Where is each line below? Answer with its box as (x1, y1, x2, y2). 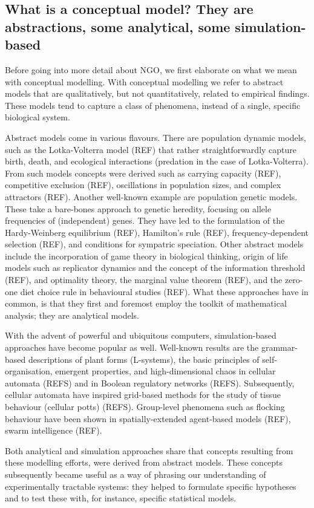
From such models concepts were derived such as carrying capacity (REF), (5, 166, 281, 179)
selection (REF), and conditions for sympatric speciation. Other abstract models (5, 238, 304, 250)
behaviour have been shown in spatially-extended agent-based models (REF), (5, 412, 291, 425)
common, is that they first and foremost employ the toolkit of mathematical (5, 297, 287, 310)
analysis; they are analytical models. (5, 308, 139, 321)
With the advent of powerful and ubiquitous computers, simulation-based (5, 329, 276, 342)
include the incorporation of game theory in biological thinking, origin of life (5, 249, 288, 262)
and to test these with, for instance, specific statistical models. (5, 492, 237, 504)
